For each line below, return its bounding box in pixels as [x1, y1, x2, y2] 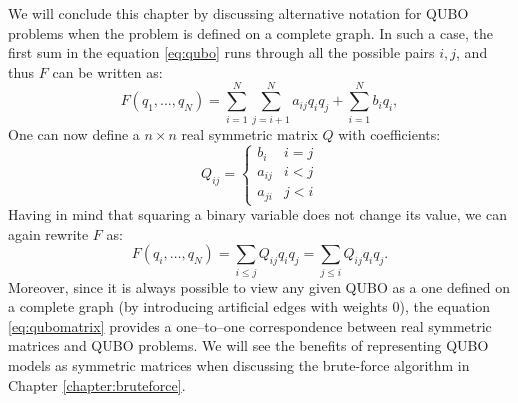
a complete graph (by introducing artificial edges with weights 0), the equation [8, 296, 491, 317]
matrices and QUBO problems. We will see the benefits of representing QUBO [8, 335, 489, 356]
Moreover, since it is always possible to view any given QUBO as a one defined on [8, 276, 510, 297]
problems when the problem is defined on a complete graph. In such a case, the [8, 22, 493, 43]
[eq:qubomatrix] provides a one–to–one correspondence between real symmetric [8, 315, 492, 336]
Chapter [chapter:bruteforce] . [8, 374, 186, 395]
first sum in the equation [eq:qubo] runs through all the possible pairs [8, 42, 435, 63]
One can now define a [8, 123, 140, 144]
